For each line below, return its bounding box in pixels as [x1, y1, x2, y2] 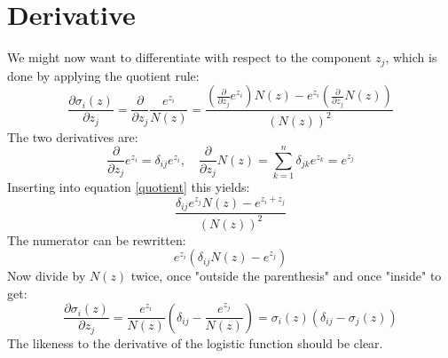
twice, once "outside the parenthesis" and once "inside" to [130, 267, 442, 285]
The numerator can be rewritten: [7, 230, 186, 249]
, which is [385, 48, 437, 67]
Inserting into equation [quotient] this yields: [7, 178, 250, 196]
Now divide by [7, 267, 86, 285]
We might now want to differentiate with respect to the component [7, 48, 372, 67]
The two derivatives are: [7, 127, 138, 146]
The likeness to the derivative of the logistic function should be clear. [7, 333, 383, 352]
